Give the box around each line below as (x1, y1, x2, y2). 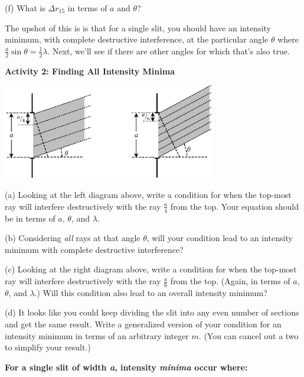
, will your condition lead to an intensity (146, 232, 293, 244)
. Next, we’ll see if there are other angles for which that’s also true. (47, 44, 290, 57)
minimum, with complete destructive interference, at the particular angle (5, 33, 269, 45)
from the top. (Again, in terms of (170, 275, 290, 287)
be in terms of (5, 212, 55, 224)
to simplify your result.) (5, 341, 91, 353)
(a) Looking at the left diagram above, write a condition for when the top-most (5, 188, 292, 201)
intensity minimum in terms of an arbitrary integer (5, 329, 189, 342)
